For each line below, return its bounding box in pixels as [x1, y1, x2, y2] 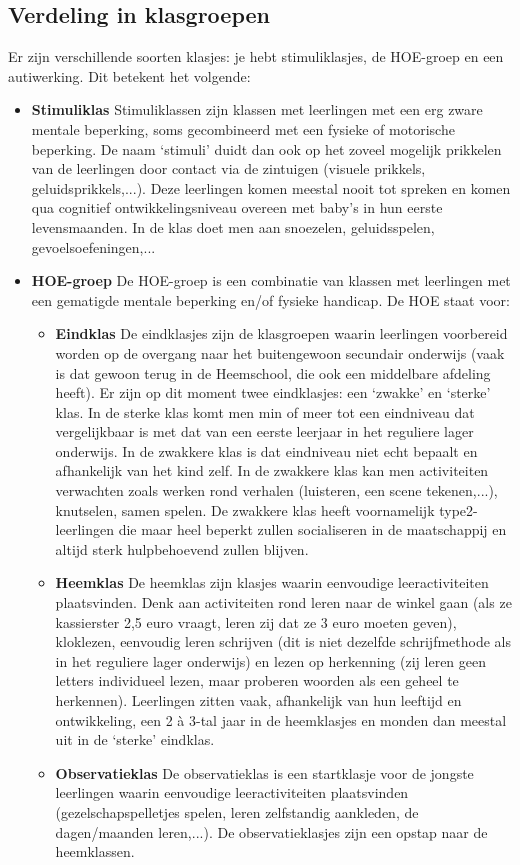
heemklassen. [55, 841, 135, 862]
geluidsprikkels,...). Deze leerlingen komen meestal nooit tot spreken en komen [31, 177, 511, 198]
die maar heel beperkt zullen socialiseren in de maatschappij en [118, 519, 507, 540]
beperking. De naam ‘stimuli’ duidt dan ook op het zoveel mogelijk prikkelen [31, 138, 502, 159]
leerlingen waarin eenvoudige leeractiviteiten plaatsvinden [55, 782, 409, 803]
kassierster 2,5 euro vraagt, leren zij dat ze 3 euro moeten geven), [55, 611, 457, 632]
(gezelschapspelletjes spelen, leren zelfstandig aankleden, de [55, 801, 419, 822]
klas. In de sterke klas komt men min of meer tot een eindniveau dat [55, 401, 475, 422]
